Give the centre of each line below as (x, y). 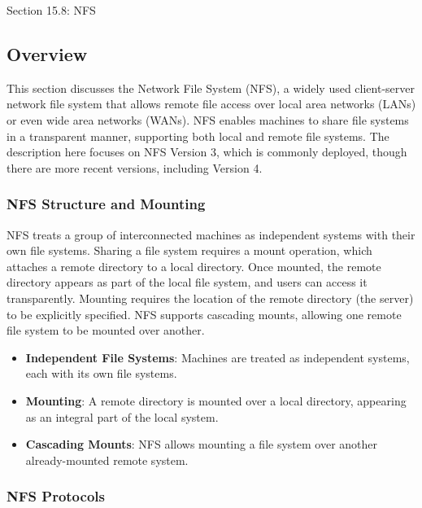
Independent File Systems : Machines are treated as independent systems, (218, 357)
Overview (47, 53)
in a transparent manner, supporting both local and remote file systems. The (198, 136)
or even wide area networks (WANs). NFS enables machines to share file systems (208, 119)
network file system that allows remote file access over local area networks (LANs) (211, 104)
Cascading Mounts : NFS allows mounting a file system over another (202, 444)
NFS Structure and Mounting (106, 204)
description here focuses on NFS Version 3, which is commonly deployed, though (207, 152)
